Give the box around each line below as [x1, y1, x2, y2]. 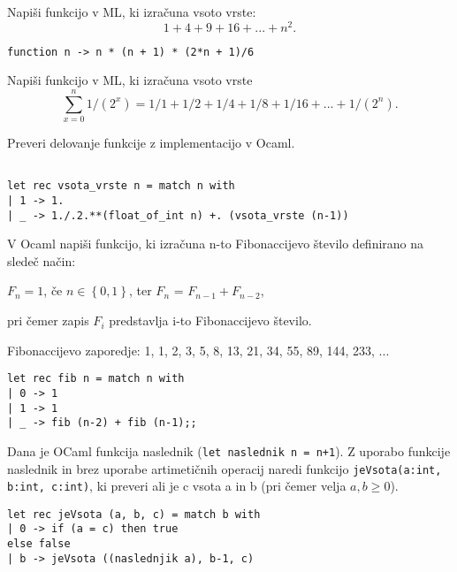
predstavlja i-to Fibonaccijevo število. [109, 311, 312, 330]
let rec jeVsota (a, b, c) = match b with [7, 507, 261, 521]
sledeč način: [7, 251, 76, 270]
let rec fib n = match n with [7, 372, 185, 385]
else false [7, 538, 71, 551]
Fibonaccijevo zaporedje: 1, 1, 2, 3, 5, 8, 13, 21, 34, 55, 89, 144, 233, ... [7, 340, 390, 359]
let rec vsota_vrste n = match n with [7, 179, 235, 193]
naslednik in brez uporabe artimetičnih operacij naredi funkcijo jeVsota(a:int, [7, 459, 442, 477]
